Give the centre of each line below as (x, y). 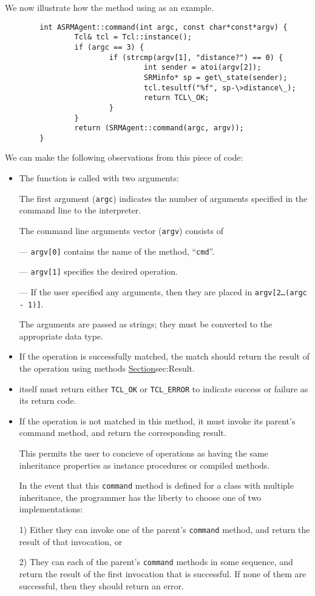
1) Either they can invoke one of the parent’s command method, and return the (164, 530)
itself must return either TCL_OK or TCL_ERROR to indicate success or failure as (164, 388)
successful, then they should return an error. (101, 585)
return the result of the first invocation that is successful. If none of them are (163, 573)
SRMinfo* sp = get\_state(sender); (216, 77)
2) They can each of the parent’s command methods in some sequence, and (156, 562)
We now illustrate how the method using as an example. (110, 7)
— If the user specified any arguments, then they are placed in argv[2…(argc (163, 291)
